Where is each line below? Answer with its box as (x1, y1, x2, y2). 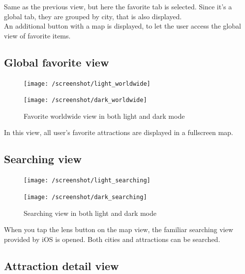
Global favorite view (4, 54, 109, 69)
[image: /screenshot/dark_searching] (24, 193, 147, 201)
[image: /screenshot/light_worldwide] (24, 80, 151, 87)
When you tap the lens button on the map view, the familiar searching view (4, 224, 233, 235)
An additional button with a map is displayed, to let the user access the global (4, 21, 241, 31)
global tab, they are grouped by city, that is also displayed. (4, 11, 182, 21)
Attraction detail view (4, 258, 119, 273)
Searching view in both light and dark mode (24, 207, 157, 218)
